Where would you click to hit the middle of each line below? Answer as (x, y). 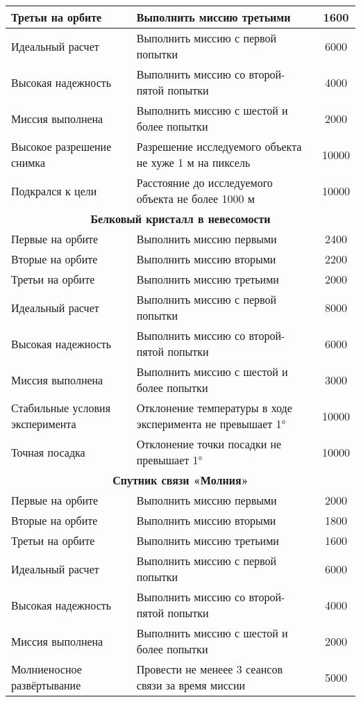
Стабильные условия (61, 408)
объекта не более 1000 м (195, 198)
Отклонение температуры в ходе (214, 408)
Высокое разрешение (61, 146)
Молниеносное (47, 669)
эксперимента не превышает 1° (211, 424)
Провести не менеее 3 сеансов (209, 669)
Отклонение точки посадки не (209, 444)
